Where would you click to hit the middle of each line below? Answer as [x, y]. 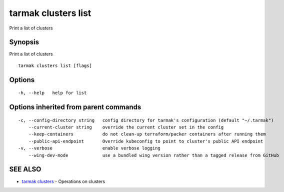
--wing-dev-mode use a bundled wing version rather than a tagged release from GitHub [154, 155]
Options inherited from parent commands [75, 107]
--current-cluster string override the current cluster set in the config [126, 127]
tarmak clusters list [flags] [55, 65]
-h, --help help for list [52, 93]
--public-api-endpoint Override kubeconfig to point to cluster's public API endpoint [146, 141]
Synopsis [24, 42]
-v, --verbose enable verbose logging [89, 148]
